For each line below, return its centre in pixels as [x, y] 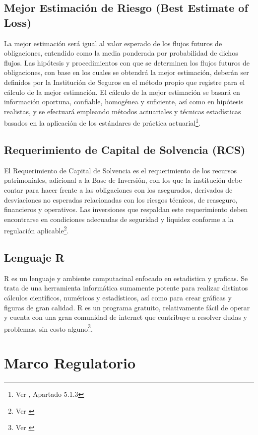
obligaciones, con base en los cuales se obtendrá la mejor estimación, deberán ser [127, 72]
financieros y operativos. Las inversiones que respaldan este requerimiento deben [126, 209]
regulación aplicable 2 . [36, 230]
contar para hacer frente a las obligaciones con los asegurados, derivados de [118, 189]
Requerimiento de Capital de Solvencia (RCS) [125, 149]
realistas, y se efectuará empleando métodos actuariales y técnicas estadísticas [123, 111]
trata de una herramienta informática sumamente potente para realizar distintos [126, 288]
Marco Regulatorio [70, 363]
